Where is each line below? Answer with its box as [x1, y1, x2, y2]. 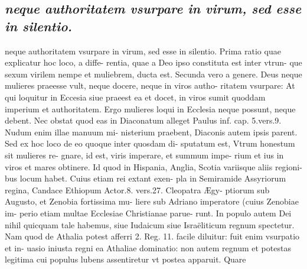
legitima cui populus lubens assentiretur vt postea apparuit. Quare [5, 253, 246, 265]
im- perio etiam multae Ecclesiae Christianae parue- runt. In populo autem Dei [5, 206, 292, 219]
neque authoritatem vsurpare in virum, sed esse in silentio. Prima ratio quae [5, 44, 281, 57]
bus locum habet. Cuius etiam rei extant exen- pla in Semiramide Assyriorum [5, 172, 286, 184]
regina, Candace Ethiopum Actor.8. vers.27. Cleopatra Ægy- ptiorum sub [5, 183, 270, 196]
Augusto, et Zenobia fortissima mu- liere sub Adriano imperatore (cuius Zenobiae [5, 195, 299, 208]
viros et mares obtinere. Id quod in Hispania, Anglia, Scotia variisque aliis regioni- [5, 160, 302, 173]
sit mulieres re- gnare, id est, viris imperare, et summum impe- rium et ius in [5, 148, 284, 161]
